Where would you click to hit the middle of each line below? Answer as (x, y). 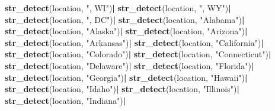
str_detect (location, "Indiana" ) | (65, 100)
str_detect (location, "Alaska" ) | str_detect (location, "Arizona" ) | (126, 31)
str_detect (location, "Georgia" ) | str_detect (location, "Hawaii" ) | (126, 77)
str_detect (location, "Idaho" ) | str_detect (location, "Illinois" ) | (122, 89)
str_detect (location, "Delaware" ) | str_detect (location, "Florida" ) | (129, 65)
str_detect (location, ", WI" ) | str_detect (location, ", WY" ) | (118, 8)
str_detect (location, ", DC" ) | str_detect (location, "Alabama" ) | (125, 19)
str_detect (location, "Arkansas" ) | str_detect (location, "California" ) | (134, 42)
